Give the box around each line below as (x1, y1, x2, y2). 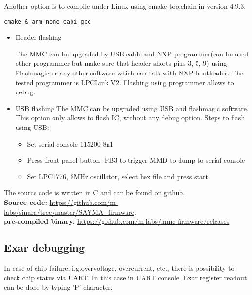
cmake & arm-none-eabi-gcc (4, 18, 91, 25)
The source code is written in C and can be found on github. (4, 187, 185, 198)
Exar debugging (4, 240, 85, 255)
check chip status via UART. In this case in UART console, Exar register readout (4, 272, 247, 282)
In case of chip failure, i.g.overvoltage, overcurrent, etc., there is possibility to (4, 262, 234, 273)
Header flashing (15, 32, 62, 42)
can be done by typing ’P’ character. (4, 282, 113, 292)
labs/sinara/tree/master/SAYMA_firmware (4, 206, 134, 217)
